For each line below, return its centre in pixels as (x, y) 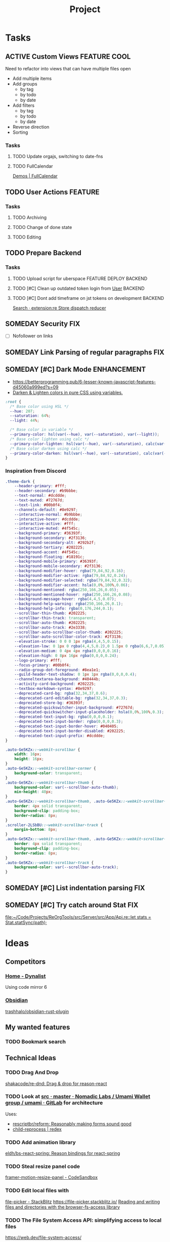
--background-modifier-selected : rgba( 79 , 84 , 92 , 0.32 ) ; (73, 580)
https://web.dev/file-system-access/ (44, 1237)
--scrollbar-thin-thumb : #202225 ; (51, 613)
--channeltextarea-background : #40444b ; (57, 679)
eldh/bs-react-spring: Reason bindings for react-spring (63, 1153)
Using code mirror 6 (26, 987)
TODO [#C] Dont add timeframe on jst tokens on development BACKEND (88, 298)
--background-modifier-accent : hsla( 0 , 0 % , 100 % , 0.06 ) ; (72, 585)
